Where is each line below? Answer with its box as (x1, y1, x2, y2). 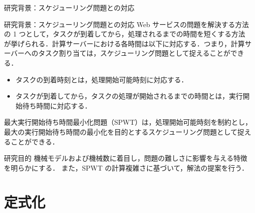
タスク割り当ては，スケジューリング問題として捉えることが (38, 48, 230, 58)
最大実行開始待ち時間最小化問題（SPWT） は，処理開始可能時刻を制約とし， (4, 117, 252, 127)
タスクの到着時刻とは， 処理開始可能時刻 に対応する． (15, 74, 188, 84)
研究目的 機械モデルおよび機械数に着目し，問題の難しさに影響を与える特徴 (4, 153, 248, 163)
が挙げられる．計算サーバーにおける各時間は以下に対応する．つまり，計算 (4, 38, 245, 48)
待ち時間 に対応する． (22, 100, 92, 110)
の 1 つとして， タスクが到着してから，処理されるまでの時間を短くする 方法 (4, 29, 246, 39)
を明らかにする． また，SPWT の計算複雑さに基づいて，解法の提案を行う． (4, 162, 249, 173)
